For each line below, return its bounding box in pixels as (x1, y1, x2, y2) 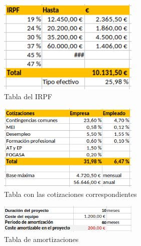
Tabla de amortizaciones (4, 233, 79, 244)
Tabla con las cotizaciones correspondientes (4, 188, 137, 199)
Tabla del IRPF (4, 91, 52, 101)
